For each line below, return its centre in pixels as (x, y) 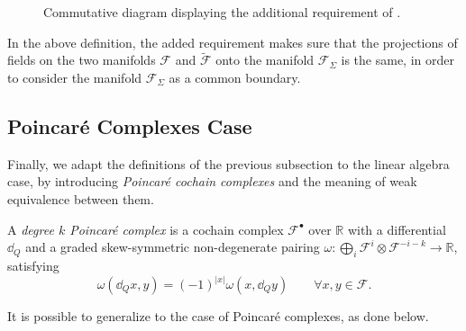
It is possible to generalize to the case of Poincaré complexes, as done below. (218, 316)
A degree (31, 229)
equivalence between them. (81, 198)
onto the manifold (265, 60)
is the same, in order (397, 60)
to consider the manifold (75, 77)
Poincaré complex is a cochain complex (177, 229)
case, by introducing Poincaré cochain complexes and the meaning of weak (212, 181)
